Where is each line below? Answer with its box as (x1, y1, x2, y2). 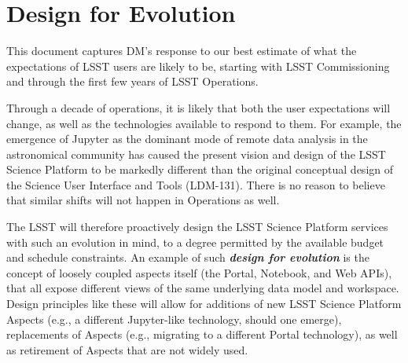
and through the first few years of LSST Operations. (6, 73, 259, 90)
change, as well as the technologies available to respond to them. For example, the (6, 115, 402, 131)
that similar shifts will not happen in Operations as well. (6, 192, 280, 208)
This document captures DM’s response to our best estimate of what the (6, 42, 357, 59)
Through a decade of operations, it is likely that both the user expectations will (6, 99, 391, 115)
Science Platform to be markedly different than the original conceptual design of (6, 161, 393, 178)
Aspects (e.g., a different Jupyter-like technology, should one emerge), (6, 310, 342, 327)
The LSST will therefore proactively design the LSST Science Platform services (6, 218, 388, 235)
